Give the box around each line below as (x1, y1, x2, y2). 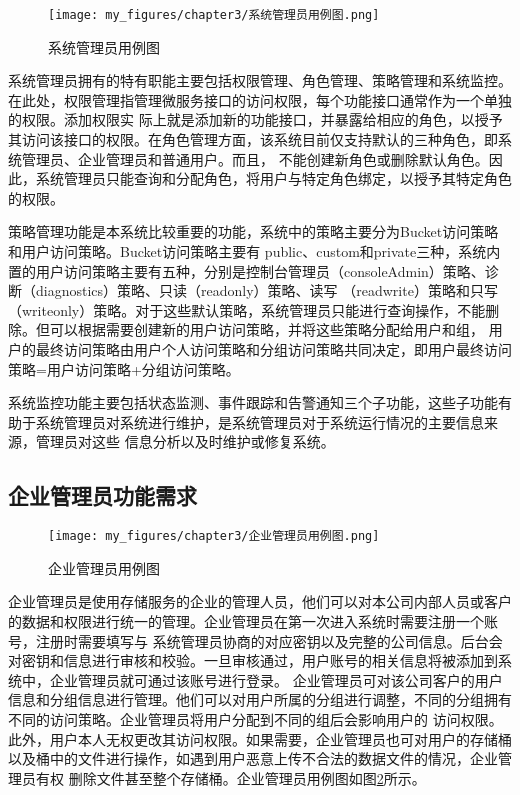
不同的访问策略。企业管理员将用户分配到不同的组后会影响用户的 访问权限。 (8, 708, 503, 729)
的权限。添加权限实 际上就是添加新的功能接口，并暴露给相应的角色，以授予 (8, 109, 503, 130)
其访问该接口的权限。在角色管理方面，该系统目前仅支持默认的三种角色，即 (8, 129, 498, 150)
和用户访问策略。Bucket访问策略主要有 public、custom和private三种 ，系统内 (8, 241, 501, 261)
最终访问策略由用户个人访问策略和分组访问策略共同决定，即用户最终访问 (35, 338, 512, 359)
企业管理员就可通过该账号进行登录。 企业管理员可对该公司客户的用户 (49, 669, 503, 690)
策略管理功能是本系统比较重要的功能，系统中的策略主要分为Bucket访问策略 (8, 221, 499, 242)
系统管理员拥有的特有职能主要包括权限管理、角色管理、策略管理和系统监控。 (8, 70, 512, 91)
